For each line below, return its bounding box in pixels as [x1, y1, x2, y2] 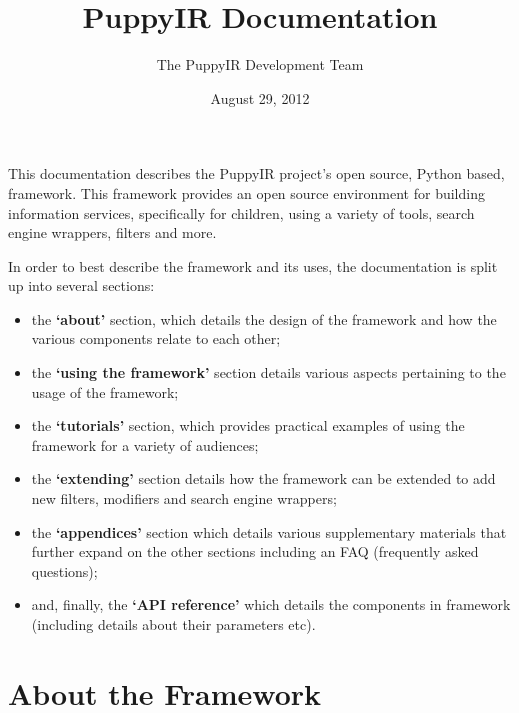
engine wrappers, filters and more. [8, 222, 217, 243]
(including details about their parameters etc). [31, 614, 316, 634]
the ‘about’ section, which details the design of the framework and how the [31, 308, 497, 329]
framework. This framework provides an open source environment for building [8, 182, 485, 203]
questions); [31, 560, 98, 581]
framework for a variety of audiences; [31, 434, 259, 455]
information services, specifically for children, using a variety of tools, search [8, 202, 475, 223]
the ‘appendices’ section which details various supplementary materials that [31, 521, 507, 542]
